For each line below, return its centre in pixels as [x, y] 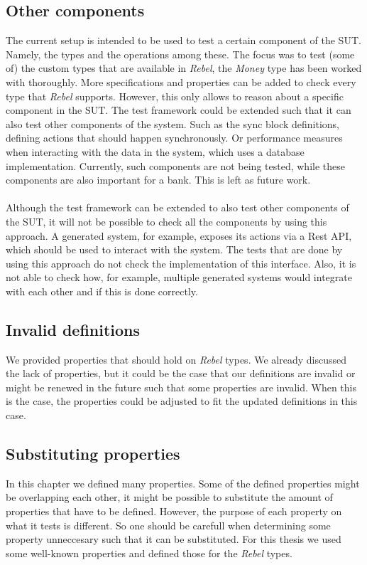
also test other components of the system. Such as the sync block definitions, [173, 123]
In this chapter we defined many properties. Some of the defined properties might [183, 483]
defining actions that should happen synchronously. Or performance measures [174, 138]
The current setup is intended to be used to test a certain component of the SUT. [183, 40]
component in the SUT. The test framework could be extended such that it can [179, 110]
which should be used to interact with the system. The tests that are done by [174, 249]
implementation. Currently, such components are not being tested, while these [175, 165]
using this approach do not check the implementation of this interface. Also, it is [181, 263]
